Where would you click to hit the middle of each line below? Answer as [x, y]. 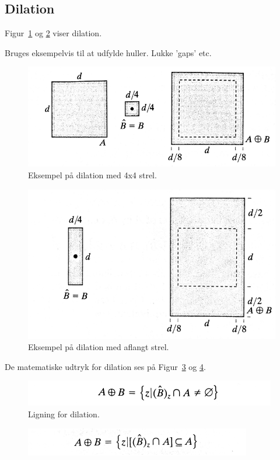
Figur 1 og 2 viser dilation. [53, 33]
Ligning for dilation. [64, 414]
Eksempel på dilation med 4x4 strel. [92, 174]
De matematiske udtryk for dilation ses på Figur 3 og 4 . [105, 366]
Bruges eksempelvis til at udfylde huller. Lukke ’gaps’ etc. [108, 52]
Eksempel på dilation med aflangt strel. [99, 347]
